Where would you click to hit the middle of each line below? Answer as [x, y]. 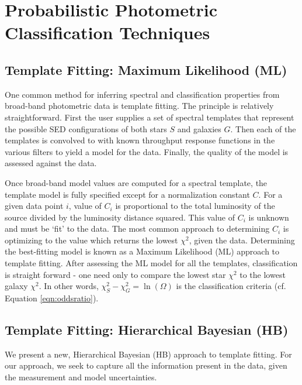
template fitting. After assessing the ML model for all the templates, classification [151, 263]
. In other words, [69, 286]
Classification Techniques [107, 32]
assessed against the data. [51, 163]
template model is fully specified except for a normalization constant [127, 194]
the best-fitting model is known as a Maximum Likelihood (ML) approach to [142, 251]
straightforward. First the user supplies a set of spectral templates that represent [150, 117]
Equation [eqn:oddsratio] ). [52, 298]
